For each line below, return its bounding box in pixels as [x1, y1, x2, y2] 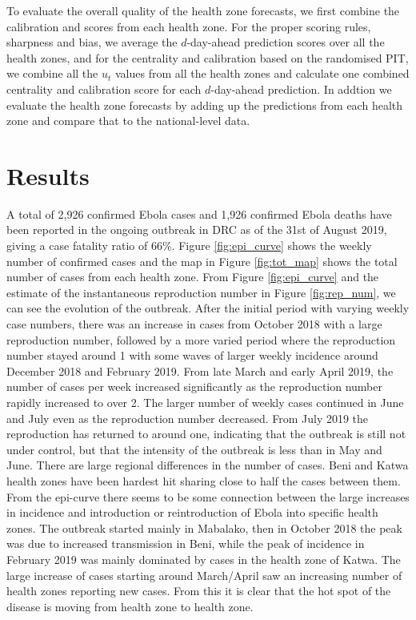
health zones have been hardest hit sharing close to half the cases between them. [6, 472, 401, 489]
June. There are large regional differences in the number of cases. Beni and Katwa [6, 457, 409, 473]
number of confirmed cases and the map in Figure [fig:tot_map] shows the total [6, 252, 398, 269]
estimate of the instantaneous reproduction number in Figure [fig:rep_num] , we [6, 284, 396, 300]
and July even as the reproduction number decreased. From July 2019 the [6, 409, 369, 426]
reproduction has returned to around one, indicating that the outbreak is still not [6, 425, 406, 442]
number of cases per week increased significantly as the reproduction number [6, 378, 382, 395]
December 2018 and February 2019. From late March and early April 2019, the [6, 362, 394, 379]
